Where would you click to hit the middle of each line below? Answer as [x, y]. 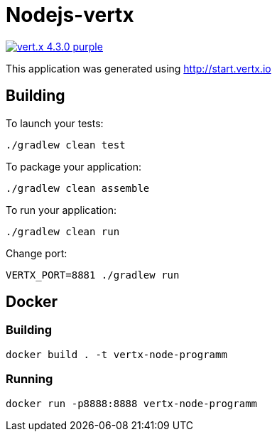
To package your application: [74, 166]
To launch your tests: [55, 123]
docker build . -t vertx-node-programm [116, 354]
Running [29, 379]
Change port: [37, 253]
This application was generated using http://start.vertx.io [138, 68]
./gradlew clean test [66, 145]
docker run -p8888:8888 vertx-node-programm [132, 403]
